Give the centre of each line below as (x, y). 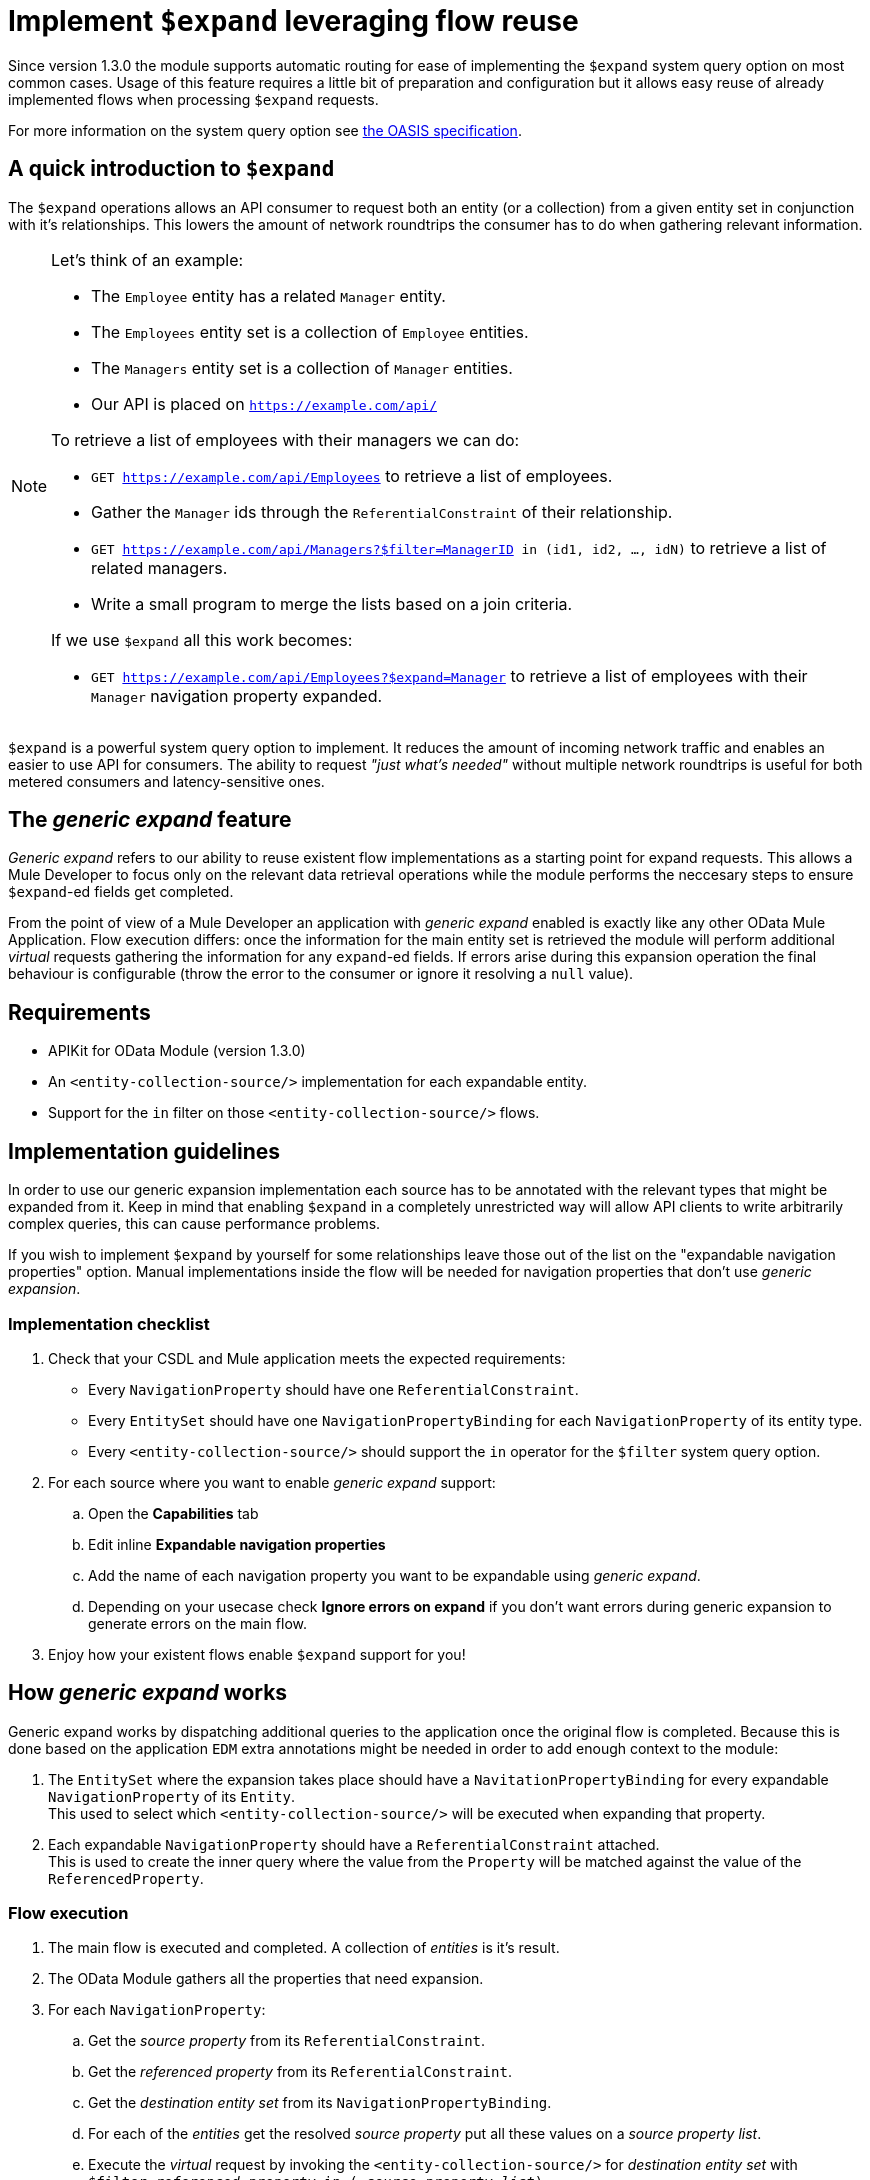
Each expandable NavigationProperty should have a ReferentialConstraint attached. (354, 1844)
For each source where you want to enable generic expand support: (272, 1482)
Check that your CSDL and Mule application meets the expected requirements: (307, 1358)
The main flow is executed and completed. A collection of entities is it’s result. (304, 1948)
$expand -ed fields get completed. (121, 892)
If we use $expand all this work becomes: (202, 639)
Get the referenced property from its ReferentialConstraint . (300, 2072)
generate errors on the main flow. (197, 1623)
